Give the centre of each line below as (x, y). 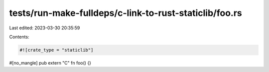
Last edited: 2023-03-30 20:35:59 (45, 28)
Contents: (19, 37)
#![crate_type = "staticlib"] (57, 50)
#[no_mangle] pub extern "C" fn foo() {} (50, 63)
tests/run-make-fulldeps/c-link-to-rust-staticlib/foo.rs (126, 13)
